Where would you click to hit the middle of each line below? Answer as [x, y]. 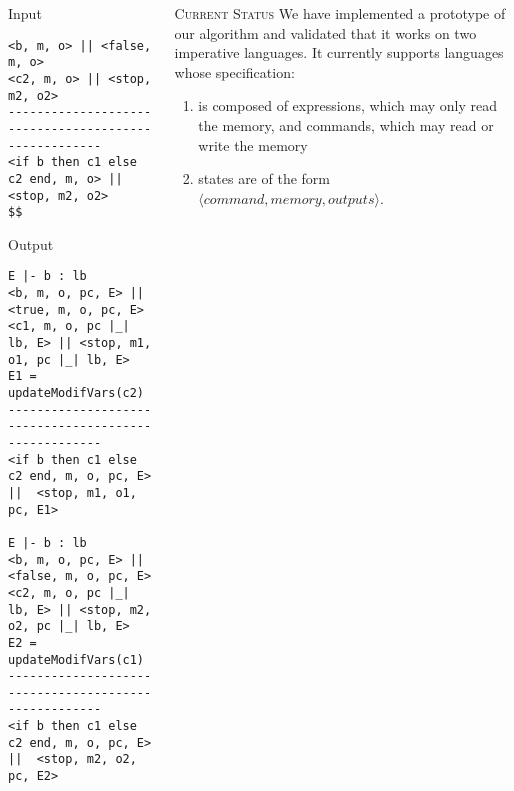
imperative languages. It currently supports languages [339, 52]
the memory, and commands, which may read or [346, 124]
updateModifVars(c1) [76, 659]
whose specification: [234, 71]
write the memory [253, 144]
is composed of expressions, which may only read [348, 105]
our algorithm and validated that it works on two [325, 32]
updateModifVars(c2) [76, 393]
